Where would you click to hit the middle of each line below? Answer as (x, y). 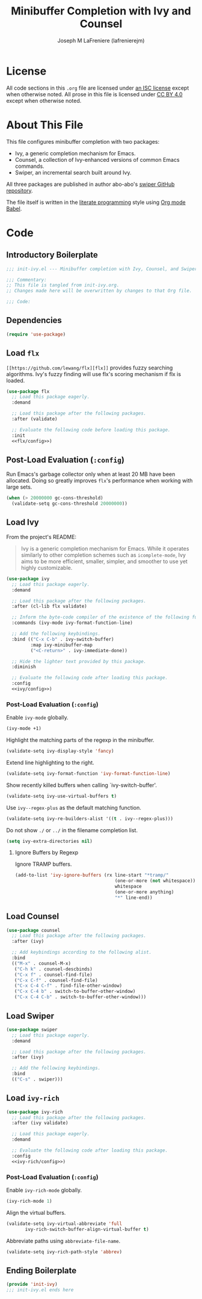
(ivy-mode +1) (24, 729)
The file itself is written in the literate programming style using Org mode (96, 202)
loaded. (16, 380)
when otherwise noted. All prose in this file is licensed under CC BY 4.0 (94, 94)
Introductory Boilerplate (52, 255)
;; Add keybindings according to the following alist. (82, 952)
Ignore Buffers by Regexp (47, 853)
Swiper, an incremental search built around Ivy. (73, 172)
